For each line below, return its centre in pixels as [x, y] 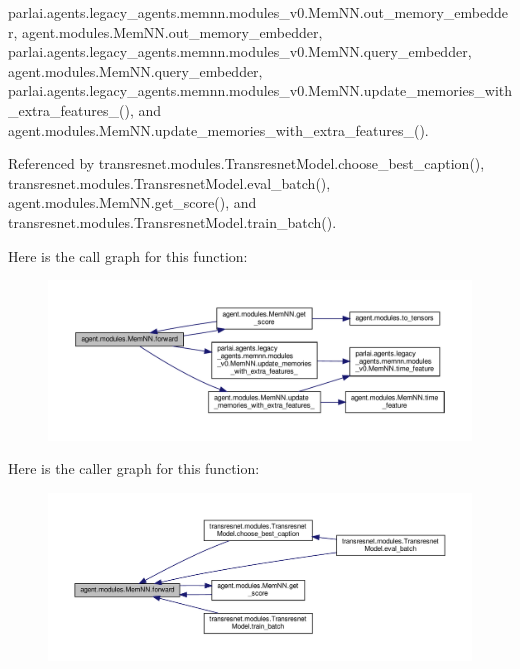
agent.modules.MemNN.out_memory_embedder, [172, 31]
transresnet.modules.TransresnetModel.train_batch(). [172, 221]
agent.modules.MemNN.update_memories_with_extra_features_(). [218, 129]
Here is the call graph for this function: [128, 255]
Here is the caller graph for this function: [134, 468]
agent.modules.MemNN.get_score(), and [132, 202]
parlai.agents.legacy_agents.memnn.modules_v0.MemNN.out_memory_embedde [258, 12]
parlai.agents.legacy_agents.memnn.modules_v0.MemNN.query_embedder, [240, 51]
